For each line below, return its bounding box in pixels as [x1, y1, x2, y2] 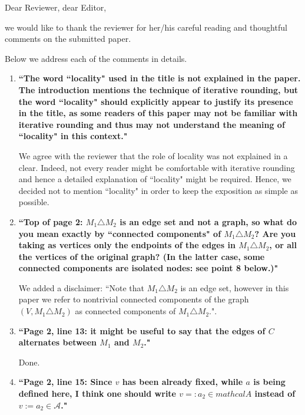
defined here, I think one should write [18, 387, 176, 400]
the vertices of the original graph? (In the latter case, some [18, 250, 265, 262]
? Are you [254, 227, 296, 239]
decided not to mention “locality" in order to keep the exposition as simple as [18, 184, 299, 196]
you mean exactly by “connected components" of [18, 227, 221, 239]
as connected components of [75, 305, 176, 317]
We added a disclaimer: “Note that [18, 281, 145, 294]
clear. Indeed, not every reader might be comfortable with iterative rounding [18, 161, 295, 173]
